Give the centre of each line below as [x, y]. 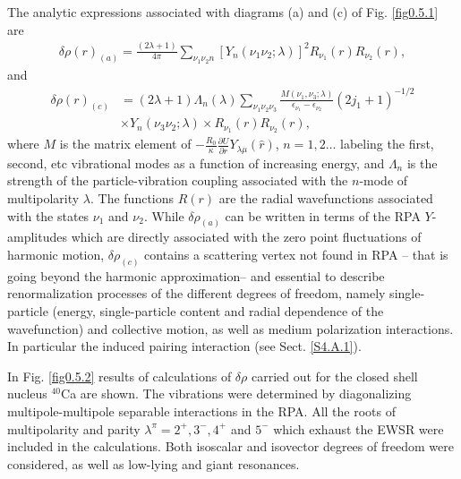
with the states [48, 215]
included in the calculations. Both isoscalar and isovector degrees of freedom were [230, 446]
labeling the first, [387, 144]
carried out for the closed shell [334, 376]
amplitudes [37, 237]
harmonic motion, [56, 254]
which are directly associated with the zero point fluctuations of [246, 237]
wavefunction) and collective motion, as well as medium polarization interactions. [230, 328]
